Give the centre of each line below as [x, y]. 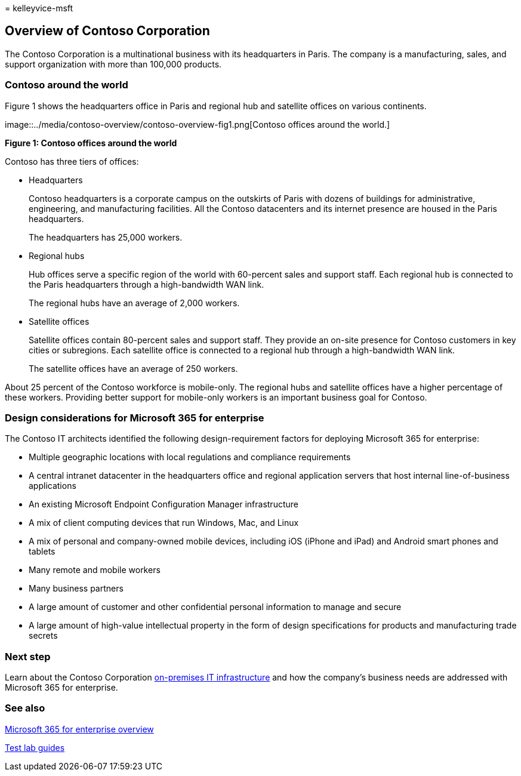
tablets [42, 552]
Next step [28, 656]
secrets [43, 636]
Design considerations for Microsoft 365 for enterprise [135, 418]
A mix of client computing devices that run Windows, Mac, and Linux [164, 523]
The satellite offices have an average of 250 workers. [133, 368]
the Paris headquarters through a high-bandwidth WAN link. [147, 284]
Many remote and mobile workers [95, 570]
